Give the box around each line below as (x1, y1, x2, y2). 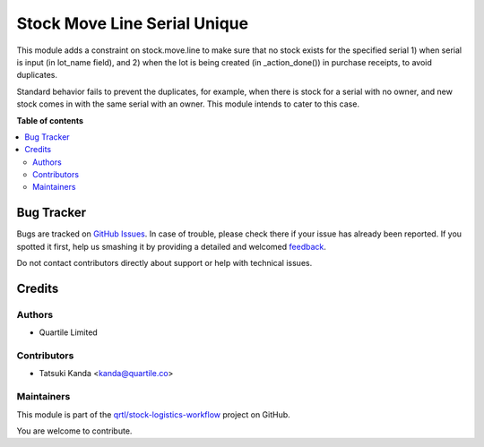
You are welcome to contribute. (16, 426, 133, 436)
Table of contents (16, 115, 84, 125)
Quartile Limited (39, 327, 98, 338)
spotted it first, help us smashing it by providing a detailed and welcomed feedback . (16, 241, 327, 252)
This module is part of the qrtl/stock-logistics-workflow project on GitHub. (16, 408, 290, 420)
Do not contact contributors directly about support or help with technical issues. (16, 258, 313, 269)
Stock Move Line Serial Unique (16, 13, 249, 33)
